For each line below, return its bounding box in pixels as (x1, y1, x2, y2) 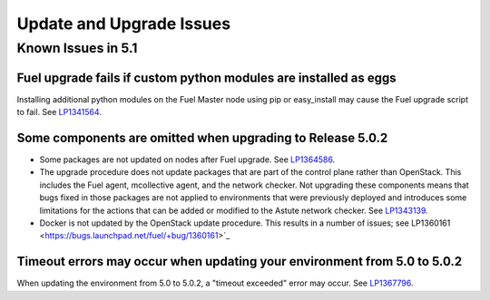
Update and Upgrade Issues (16, 14, 231, 34)
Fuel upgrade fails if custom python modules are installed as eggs (16, 70, 397, 85)
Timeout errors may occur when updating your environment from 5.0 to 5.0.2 (16, 254, 463, 269)
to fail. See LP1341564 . (16, 107, 102, 118)
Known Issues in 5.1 (16, 40, 138, 56)
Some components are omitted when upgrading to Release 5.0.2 (16, 130, 388, 145)
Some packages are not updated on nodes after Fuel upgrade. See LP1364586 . (39, 154, 336, 165)
